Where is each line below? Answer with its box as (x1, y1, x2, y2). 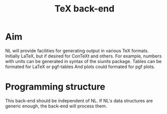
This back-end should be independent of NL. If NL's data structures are (5, 97, 153, 103)
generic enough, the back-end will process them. (5, 103, 107, 109)
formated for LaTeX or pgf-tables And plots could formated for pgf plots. (5, 63, 155, 69)
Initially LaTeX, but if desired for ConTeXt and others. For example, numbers (5, 53, 162, 59)
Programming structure (5, 81, 106, 92)
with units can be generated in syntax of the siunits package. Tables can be (5, 58, 162, 64)
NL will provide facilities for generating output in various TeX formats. (5, 47, 149, 53)
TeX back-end (54, 3, 115, 14)
